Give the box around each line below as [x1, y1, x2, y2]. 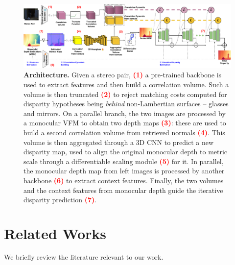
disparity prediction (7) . [23, 194, 97, 205]
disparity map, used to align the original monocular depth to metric [23, 146, 228, 157]
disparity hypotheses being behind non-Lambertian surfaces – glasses [23, 98, 229, 109]
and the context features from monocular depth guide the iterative [23, 185, 223, 195]
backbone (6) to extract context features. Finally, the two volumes [23, 175, 224, 185]
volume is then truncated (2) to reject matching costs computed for [23, 89, 227, 99]
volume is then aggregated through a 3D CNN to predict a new [23, 137, 214, 147]
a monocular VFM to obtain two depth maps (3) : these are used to [23, 118, 226, 128]
